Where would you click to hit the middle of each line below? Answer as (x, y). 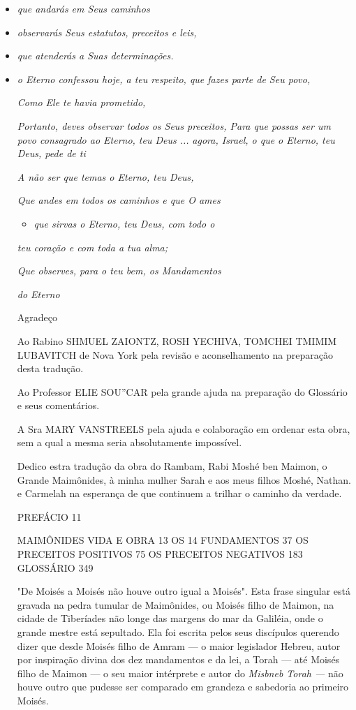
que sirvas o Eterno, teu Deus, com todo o (124, 223)
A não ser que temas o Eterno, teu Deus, (105, 176)
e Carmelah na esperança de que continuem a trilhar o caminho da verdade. (179, 493)
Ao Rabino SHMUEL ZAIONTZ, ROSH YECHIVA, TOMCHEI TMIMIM (177, 340)
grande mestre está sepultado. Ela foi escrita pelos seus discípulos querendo (178, 632)
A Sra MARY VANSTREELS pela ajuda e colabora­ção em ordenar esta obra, (184, 428)
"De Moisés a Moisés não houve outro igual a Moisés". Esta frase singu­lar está (184, 591)
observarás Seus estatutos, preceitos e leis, (107, 32)
